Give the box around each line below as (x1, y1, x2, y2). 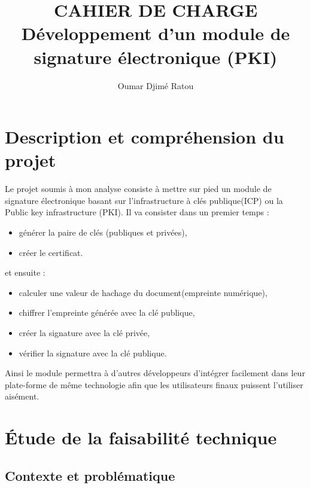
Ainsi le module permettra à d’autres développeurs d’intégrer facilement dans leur (5, 367, 305, 379)
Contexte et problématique (5, 466, 175, 484)
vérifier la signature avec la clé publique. (19, 346, 167, 359)
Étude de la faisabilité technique (5, 425, 277, 450)
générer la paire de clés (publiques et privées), (19, 226, 187, 238)
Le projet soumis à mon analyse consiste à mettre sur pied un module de (5, 182, 272, 195)
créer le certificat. (19, 246, 83, 258)
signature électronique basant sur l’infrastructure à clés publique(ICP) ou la (5, 194, 283, 206)
